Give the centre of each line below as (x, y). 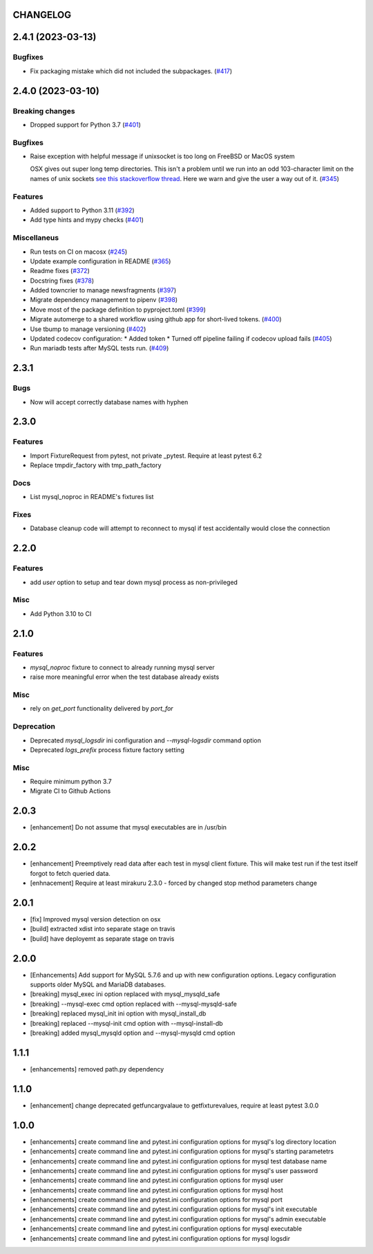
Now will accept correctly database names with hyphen (109, 402)
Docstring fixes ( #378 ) (62, 281)
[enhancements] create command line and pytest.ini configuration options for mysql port (156, 1200)
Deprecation (34, 727)
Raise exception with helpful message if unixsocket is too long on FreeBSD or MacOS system (162, 156)
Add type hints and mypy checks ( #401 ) (87, 220)
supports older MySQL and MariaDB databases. (98, 984)
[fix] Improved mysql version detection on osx (95, 919)
